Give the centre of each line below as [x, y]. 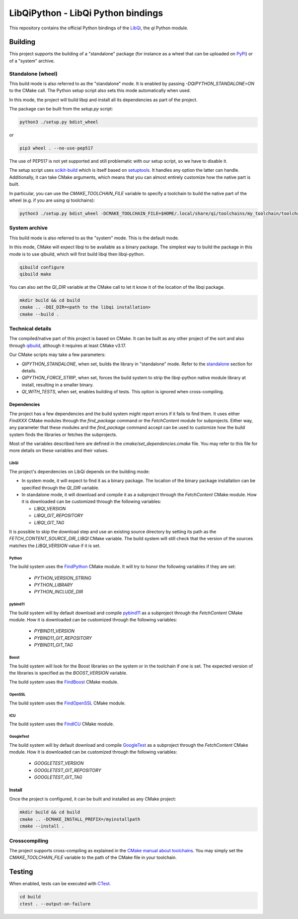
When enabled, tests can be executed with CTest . [60, 884]
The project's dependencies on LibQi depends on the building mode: [79, 471]
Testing [21, 872]
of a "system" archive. [32, 61]
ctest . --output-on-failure [55, 904]
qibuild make [36, 274]
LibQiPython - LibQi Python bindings [86, 13]
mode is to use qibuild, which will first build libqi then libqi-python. [77, 254]
